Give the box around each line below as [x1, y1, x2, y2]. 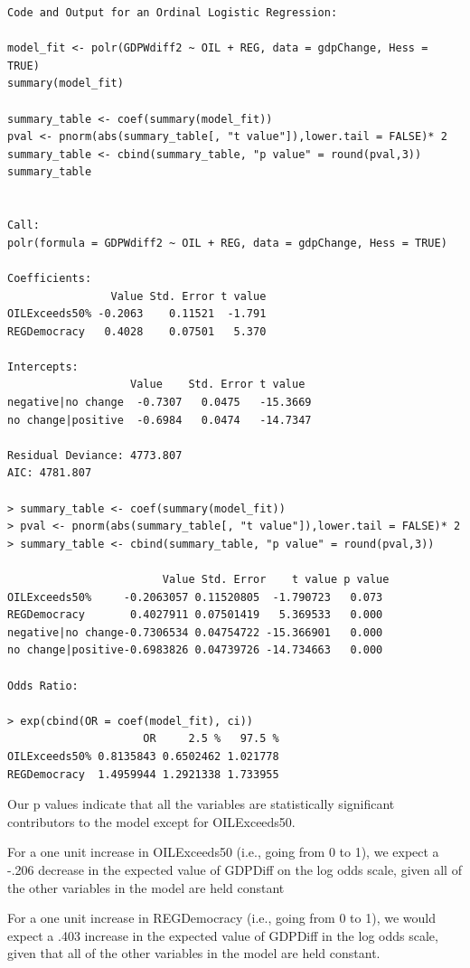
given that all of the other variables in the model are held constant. [7, 944, 381, 963]
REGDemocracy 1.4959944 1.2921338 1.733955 [7, 767, 279, 781]
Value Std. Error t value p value [162, 573, 390, 586]
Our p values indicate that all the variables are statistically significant [7, 794, 395, 813]
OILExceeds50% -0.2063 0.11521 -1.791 [7, 307, 267, 321]
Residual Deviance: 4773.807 [7, 448, 183, 462]
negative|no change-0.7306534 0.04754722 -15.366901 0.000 [7, 625, 383, 639]
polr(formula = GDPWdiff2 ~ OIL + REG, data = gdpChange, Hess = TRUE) [7, 236, 447, 249]
